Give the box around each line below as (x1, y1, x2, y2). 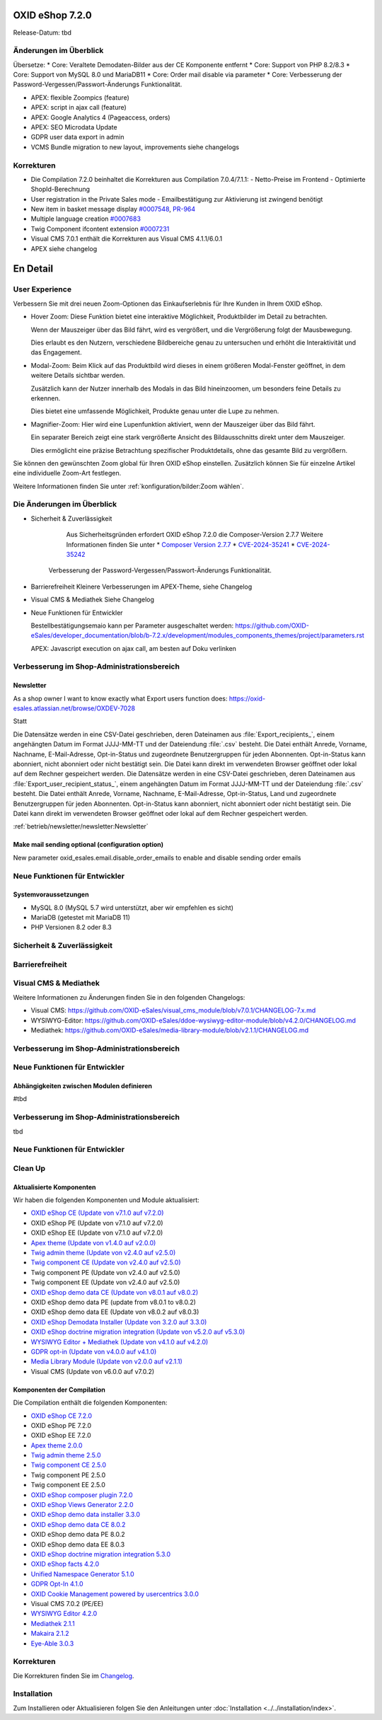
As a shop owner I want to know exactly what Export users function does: (13, 694, 228, 703)
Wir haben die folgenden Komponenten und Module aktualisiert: (13, 1196, 199, 1204)
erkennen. (30, 393, 61, 403)
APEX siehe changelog (30, 244, 98, 253)
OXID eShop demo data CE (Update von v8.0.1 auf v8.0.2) (30, 1288, 199, 1296)
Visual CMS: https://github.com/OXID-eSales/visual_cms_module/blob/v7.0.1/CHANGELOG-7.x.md (30, 1006, 316, 1015)
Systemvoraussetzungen (13, 890, 89, 899)
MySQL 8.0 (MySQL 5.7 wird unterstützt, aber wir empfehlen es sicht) (30, 903, 233, 912)
